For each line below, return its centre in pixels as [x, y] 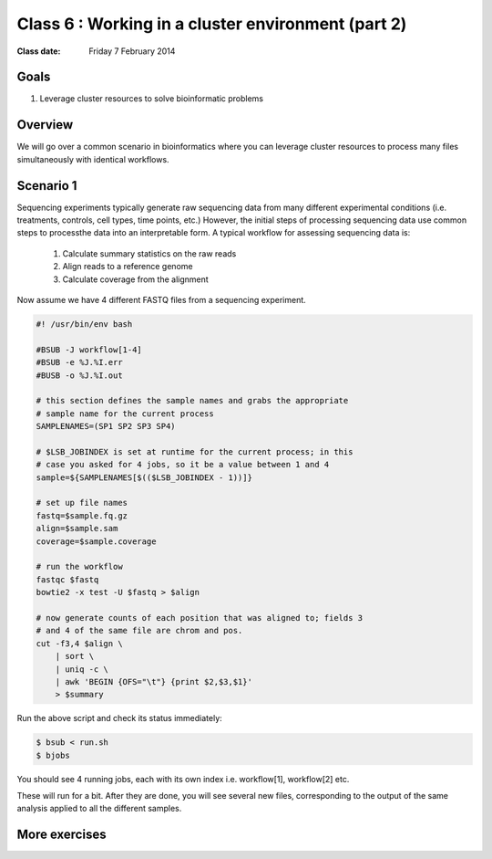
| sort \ [75, 656]
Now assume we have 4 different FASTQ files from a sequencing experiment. [162, 300]
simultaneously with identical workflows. [93, 159]
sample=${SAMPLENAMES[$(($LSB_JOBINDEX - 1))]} [144, 477]
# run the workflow [79, 567]
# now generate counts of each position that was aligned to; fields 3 [200, 618]
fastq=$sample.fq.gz [82, 515]
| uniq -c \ [82, 669]
